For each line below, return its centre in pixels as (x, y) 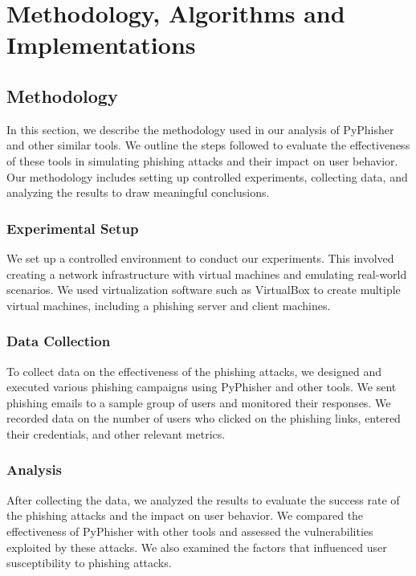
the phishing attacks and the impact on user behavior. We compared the (185, 515)
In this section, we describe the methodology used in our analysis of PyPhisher (200, 129)
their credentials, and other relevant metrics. (116, 433)
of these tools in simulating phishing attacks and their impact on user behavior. (202, 160)
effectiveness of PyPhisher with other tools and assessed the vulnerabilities (190, 531)
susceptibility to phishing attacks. (89, 563)
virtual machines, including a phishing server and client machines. (169, 305)
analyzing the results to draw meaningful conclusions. (138, 192)
